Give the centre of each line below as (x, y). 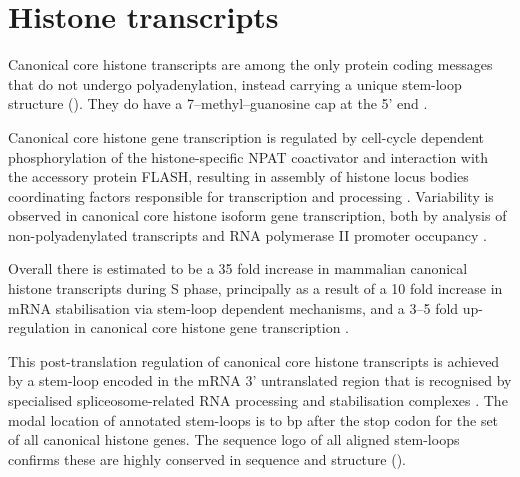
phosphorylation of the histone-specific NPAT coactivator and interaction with (248, 156)
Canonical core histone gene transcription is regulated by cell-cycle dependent (246, 136)
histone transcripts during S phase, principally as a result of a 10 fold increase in (255, 288)
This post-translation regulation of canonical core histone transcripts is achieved (254, 360)
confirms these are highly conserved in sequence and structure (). (207, 458)
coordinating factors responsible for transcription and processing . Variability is (251, 195)
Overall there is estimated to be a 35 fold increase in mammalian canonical (238, 268)
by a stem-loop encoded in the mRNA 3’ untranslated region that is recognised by (260, 380)
